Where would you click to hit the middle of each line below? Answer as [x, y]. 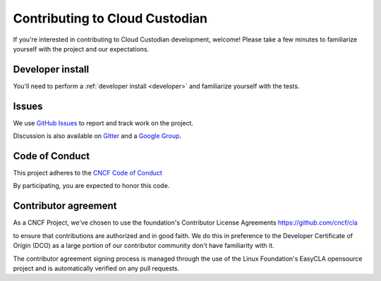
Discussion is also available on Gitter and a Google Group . [97, 136]
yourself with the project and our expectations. [81, 49]
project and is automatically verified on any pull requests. [96, 268]
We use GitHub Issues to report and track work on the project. [103, 123]
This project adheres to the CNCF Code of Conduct [87, 173]
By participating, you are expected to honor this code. [91, 186]
